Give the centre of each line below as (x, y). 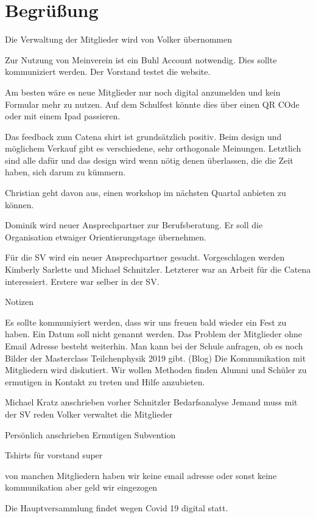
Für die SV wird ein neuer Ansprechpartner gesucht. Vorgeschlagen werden (145, 257)
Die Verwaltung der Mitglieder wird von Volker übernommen (119, 39)
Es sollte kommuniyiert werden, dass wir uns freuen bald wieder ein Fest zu (146, 322)
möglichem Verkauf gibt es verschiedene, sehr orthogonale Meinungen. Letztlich (153, 148)
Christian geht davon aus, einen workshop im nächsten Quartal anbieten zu (146, 193)
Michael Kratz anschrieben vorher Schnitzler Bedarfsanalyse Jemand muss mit (151, 402)
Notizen (19, 302)
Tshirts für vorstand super (54, 455)
